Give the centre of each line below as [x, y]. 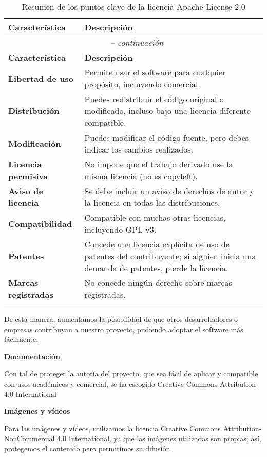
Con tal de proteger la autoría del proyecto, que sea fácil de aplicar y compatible [131, 374]
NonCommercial [30, 438]
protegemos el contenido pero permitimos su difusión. [88, 448]
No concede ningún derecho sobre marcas [158, 283]
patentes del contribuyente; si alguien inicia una [170, 256]
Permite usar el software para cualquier [155, 72]
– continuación [137, 42]
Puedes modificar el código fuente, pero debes [167, 137]
